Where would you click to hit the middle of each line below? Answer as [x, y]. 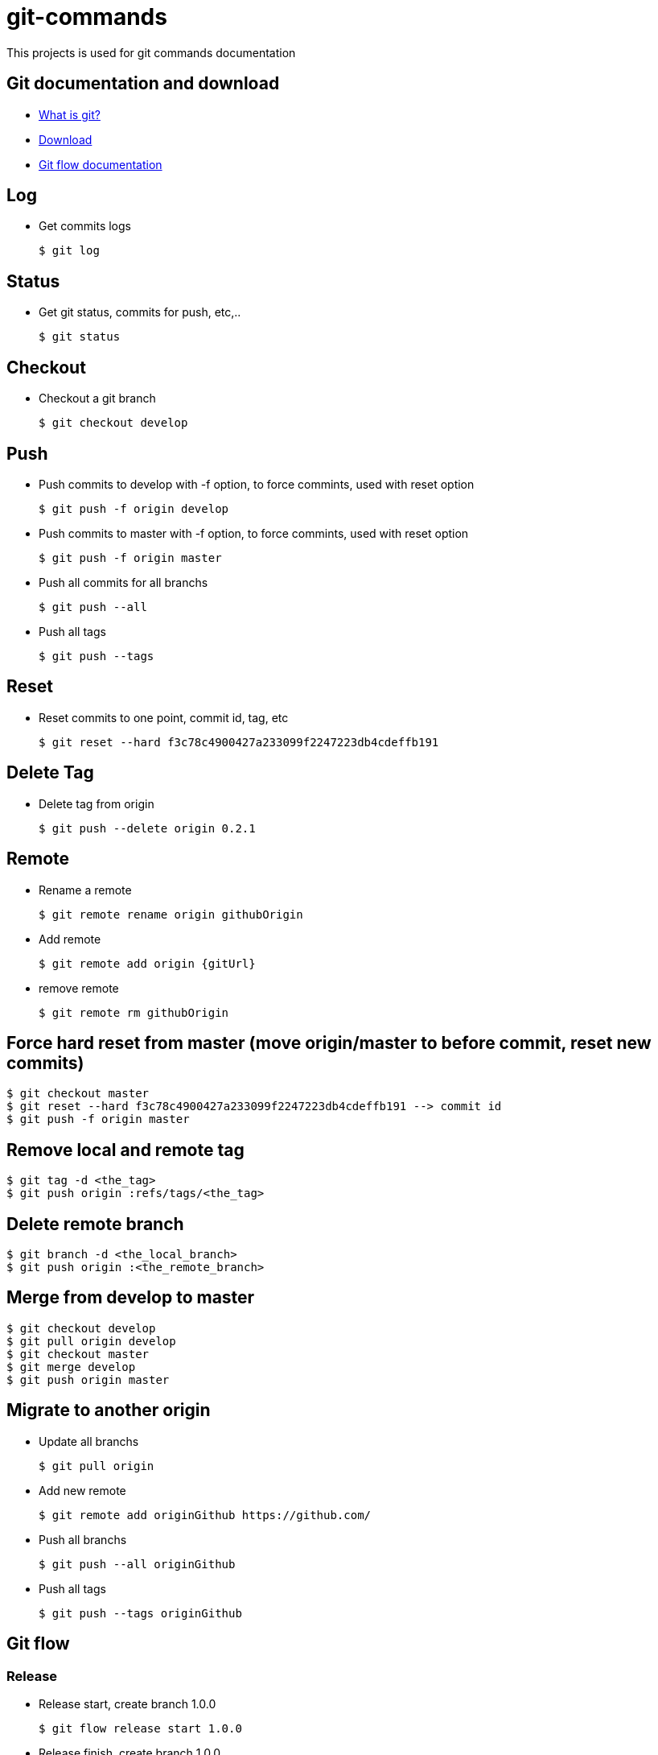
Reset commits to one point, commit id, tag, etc [164, 717]
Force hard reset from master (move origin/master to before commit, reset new [329, 1043]
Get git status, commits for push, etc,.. [140, 312]
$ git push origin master [88, 1379]
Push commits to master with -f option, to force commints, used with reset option [254, 533]
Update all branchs [89, 1441]
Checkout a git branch [97, 398]
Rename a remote [85, 890]
